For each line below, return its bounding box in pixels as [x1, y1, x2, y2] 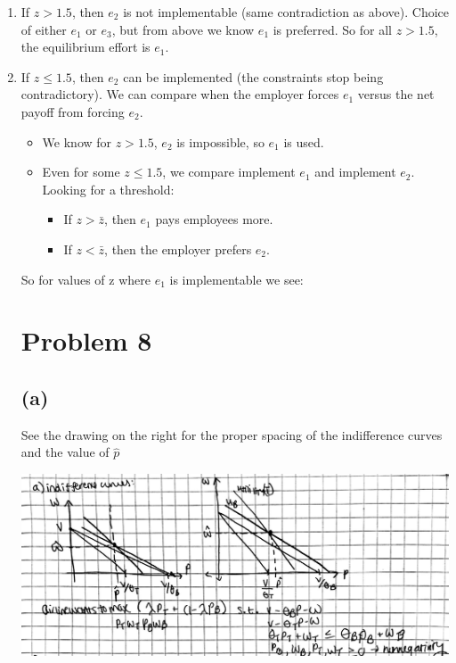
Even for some [42, 162, 120, 181]
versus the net [357, 85, 435, 104]
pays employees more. [155, 210, 273, 228]
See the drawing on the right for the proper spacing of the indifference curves [20, 425, 443, 443]
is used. [283, 132, 324, 151]
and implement [314, 162, 396, 181]
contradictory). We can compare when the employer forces [20, 85, 339, 104]
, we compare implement [162, 162, 296, 181]
